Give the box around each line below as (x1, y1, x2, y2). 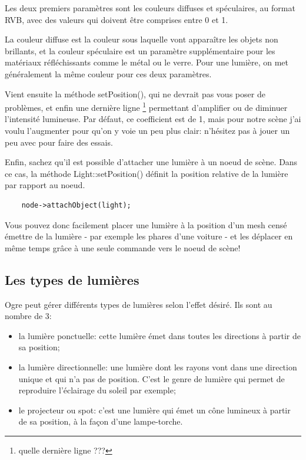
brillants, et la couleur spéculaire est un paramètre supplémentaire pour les (5, 44, 275, 57)
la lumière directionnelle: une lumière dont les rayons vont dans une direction (18, 360, 297, 373)
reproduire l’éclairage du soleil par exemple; (18, 384, 176, 396)
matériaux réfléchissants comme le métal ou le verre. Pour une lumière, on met (5, 56, 289, 68)
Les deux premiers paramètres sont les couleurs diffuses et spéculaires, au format (5, 2, 295, 14)
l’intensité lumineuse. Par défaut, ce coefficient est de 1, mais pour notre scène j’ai (5, 113, 301, 125)
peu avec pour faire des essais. (5, 136, 113, 148)
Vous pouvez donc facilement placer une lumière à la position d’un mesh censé (5, 218, 287, 231)
